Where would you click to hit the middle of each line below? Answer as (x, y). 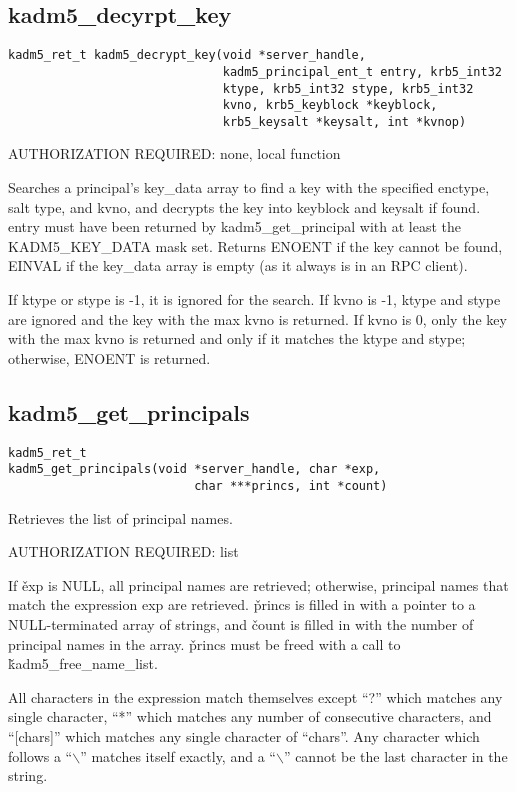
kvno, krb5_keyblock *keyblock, (330, 105)
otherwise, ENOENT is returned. (109, 357)
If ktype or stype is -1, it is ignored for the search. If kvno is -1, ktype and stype (254, 299)
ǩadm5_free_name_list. (83, 663)
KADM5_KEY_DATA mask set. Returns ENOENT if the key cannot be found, (255, 245)
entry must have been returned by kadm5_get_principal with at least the (234, 226)
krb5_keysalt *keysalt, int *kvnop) (344, 121)
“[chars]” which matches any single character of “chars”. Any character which (244, 735)
